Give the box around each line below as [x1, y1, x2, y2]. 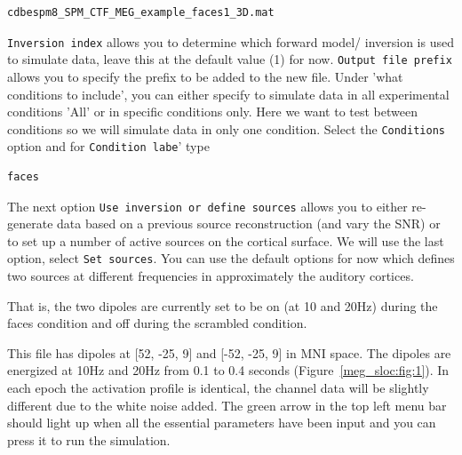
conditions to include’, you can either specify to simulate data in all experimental [7, 84, 450, 103]
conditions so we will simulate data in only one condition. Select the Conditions [7, 119, 445, 138]
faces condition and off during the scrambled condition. [7, 314, 307, 332]
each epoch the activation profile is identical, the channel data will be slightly [7, 379, 429, 397]
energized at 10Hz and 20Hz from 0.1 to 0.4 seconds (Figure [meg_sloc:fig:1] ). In [7, 361, 450, 379]
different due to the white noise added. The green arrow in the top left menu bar [7, 395, 447, 414]
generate [7, 214, 53, 233]
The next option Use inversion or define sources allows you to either [7, 196, 408, 215]
